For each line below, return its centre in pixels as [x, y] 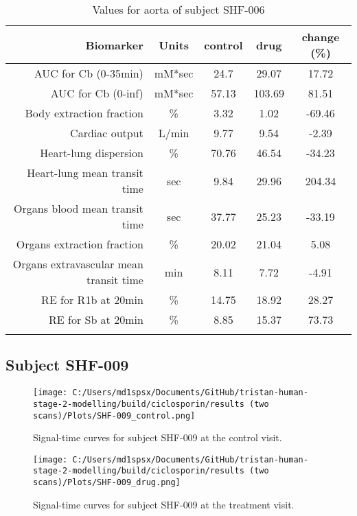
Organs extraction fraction [80, 244]
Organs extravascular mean [78, 264]
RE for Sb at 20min [96, 319]
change [321, 37]
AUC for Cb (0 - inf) [97, 93]
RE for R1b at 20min [92, 300]
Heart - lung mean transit [85, 173]
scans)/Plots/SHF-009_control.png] [114, 415]
